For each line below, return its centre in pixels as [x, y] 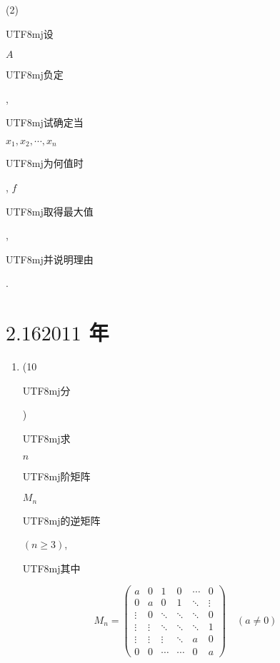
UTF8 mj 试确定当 [45, 122]
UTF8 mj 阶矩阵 [56, 476]
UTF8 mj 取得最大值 [50, 211]
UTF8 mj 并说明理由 [50, 259]
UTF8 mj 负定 [35, 75]
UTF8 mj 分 [46, 390]
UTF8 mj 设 [30, 33]
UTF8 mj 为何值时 [45, 163]
